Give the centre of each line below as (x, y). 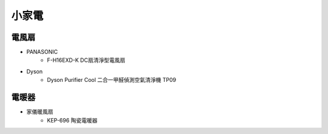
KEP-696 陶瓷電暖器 (72, 120)
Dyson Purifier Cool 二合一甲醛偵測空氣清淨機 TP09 (111, 80)
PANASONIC (42, 52)
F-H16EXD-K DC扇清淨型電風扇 (86, 60)
